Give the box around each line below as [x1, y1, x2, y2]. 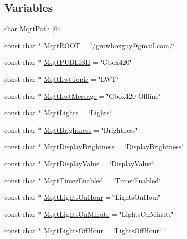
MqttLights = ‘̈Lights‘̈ [44, 107, 112, 118]
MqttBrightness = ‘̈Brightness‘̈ [44, 124, 138, 135]
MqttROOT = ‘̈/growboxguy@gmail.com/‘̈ [44, 40, 175, 50]
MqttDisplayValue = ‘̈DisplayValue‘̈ [44, 158, 154, 168]
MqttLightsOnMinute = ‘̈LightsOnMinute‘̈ [44, 208, 174, 219]
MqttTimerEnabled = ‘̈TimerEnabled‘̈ [44, 175, 161, 185]
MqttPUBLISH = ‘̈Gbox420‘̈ [44, 57, 132, 67]
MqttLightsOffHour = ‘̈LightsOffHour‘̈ [44, 225, 161, 236]
